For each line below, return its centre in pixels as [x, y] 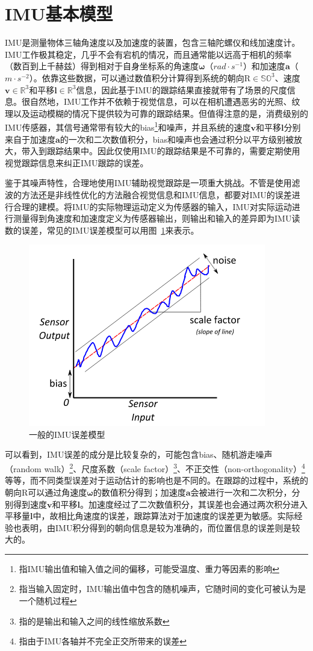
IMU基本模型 [59, 14]
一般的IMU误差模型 [67, 434]
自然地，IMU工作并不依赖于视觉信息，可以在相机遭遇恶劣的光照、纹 [165, 101]
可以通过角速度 [57, 492]
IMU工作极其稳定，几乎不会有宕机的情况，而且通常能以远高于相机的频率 [148, 54]
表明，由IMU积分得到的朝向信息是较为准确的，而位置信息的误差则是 [156, 527]
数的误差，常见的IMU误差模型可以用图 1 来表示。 [102, 230]
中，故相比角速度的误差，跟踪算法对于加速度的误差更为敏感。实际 [163, 516]
